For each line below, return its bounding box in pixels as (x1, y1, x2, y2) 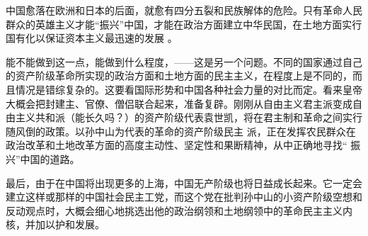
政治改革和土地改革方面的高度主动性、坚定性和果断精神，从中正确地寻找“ (6, 137, 347, 152)
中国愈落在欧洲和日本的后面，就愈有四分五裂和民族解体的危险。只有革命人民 (6, 3, 362, 17)
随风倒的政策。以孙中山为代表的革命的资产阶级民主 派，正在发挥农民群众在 (6, 123, 356, 138)
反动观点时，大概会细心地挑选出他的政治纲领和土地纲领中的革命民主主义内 (6, 203, 352, 218)
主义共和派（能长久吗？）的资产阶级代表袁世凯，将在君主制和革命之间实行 (15, 110, 362, 125)
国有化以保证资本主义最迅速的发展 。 (6, 30, 178, 45)
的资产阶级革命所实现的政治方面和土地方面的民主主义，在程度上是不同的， (6, 68, 352, 83)
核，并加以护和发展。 (6, 217, 105, 232)
